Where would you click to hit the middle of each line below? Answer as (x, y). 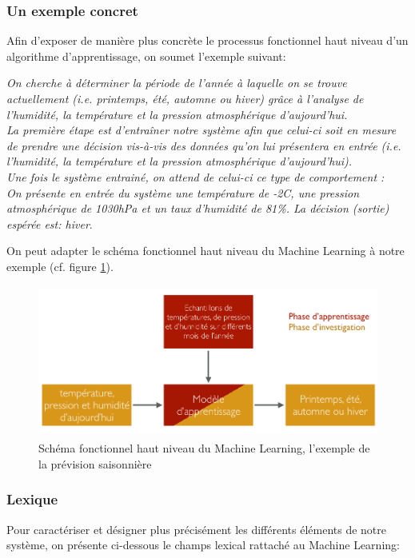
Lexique (32, 499)
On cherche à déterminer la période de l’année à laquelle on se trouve (177, 83)
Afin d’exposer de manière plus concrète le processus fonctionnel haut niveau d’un (207, 40)
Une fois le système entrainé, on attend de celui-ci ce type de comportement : (196, 176)
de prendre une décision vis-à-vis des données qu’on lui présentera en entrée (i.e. (204, 145)
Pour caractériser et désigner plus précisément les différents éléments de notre (197, 529)
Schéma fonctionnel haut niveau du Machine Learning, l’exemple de (204, 448)
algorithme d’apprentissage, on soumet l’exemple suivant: (146, 56)
